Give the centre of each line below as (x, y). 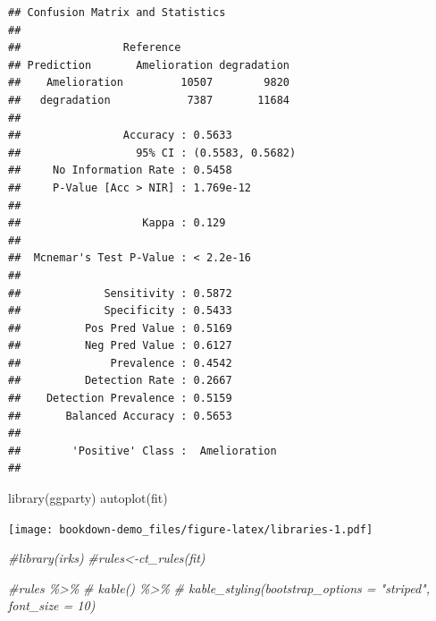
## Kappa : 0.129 (117, 223)
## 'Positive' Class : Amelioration (143, 451)
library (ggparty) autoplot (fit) (88, 498)
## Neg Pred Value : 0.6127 (120, 346)
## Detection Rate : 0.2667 (120, 381)
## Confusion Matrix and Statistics (117, 13)
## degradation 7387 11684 (149, 100)
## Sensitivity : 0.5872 (120, 293)
